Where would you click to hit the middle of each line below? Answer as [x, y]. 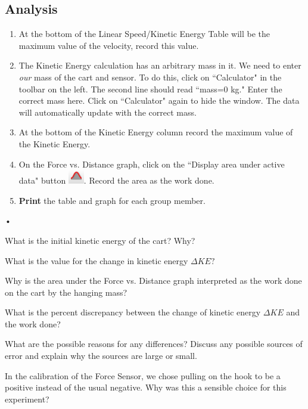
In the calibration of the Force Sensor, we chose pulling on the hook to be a [143, 375]
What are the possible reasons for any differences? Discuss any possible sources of [154, 344]
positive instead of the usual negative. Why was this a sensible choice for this [146, 387]
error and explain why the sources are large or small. [101, 356]
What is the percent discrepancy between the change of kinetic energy [133, 312]
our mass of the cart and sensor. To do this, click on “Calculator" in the [150, 77]
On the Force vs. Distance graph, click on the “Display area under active [152, 164]
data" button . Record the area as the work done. [116, 180]
